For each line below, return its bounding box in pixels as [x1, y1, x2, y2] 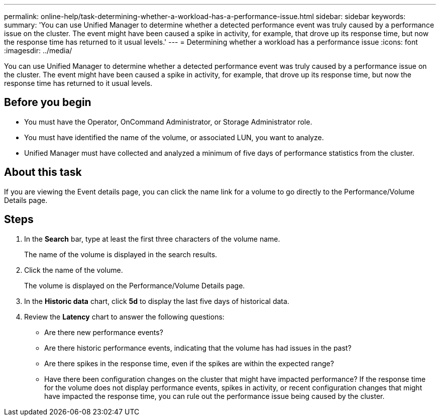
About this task [4, 166, 82, 179]
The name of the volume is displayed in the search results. [24, 250, 217, 259]
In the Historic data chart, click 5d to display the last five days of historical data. [24, 296, 289, 305]
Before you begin [4, 96, 91, 109]
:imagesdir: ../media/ [4, 46, 72, 55]
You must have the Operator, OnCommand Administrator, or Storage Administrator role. [24, 117, 312, 126]
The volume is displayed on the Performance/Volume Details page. [24, 281, 245, 290]
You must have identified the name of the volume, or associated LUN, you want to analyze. [24, 133, 324, 142]
